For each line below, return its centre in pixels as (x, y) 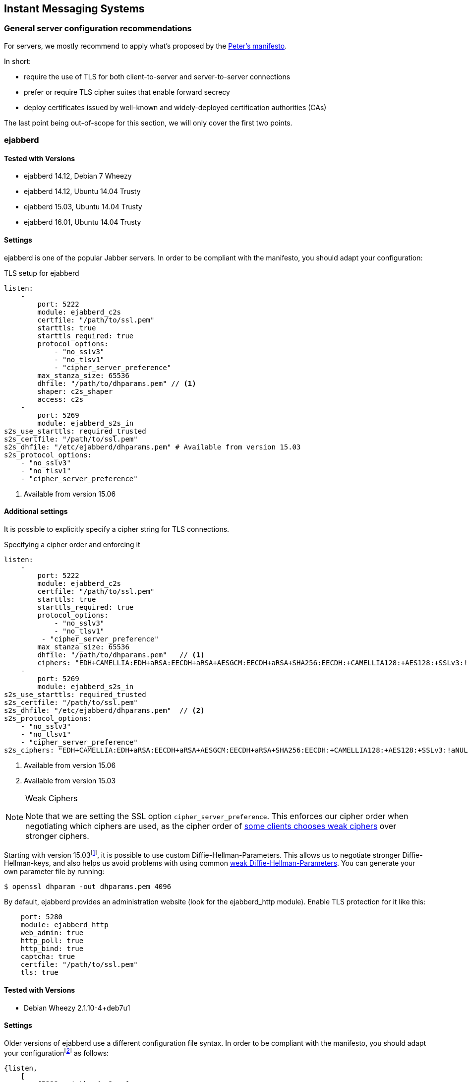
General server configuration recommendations (98, 29)
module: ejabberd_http (64, 925)
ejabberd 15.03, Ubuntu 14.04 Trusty (83, 207)
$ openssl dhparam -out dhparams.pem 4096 (88, 887)
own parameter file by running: (54, 872)
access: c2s (60, 399)
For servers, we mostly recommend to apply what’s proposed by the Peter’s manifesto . (146, 46)
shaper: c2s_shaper (75, 391)
